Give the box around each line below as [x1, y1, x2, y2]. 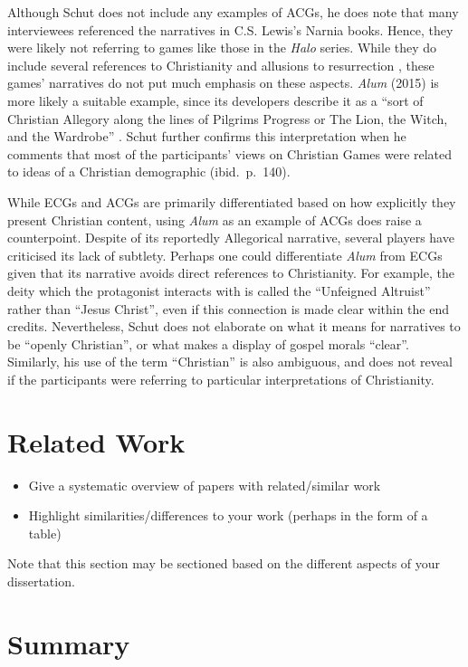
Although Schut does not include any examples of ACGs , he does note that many [7, 3, 459, 21]
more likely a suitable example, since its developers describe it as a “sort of [7, 91, 424, 110]
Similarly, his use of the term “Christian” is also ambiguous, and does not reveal [7, 352, 453, 371]
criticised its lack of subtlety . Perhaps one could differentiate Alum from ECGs [7, 245, 443, 264]
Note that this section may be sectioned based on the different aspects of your [7, 554, 441, 573]
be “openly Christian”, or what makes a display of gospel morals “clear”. [7, 334, 409, 353]
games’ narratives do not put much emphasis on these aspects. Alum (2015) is [7, 73, 439, 92]
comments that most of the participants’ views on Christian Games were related [7, 144, 453, 163]
